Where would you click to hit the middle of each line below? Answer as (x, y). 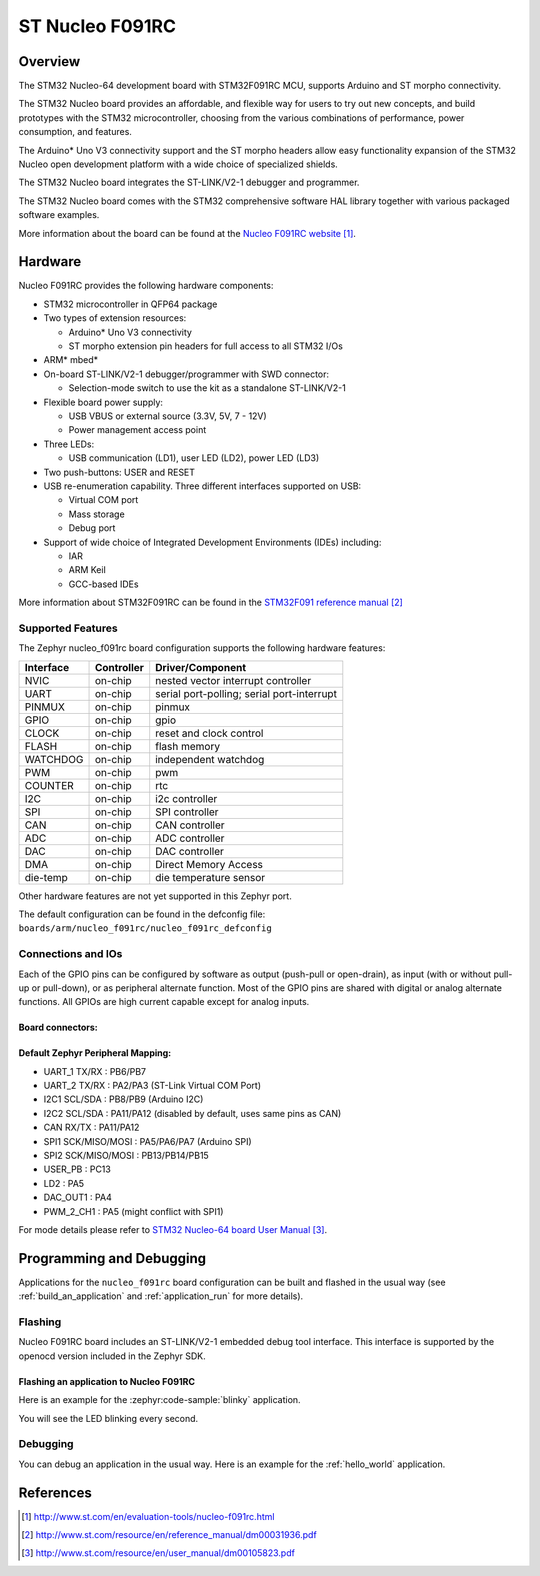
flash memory (187, 746)
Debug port (92, 528)
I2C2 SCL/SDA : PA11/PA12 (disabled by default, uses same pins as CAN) (192, 1113)
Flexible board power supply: (103, 402)
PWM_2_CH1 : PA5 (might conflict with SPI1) (133, 1211)
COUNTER (49, 785)
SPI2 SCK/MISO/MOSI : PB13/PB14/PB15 (126, 1156)
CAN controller (190, 825)
